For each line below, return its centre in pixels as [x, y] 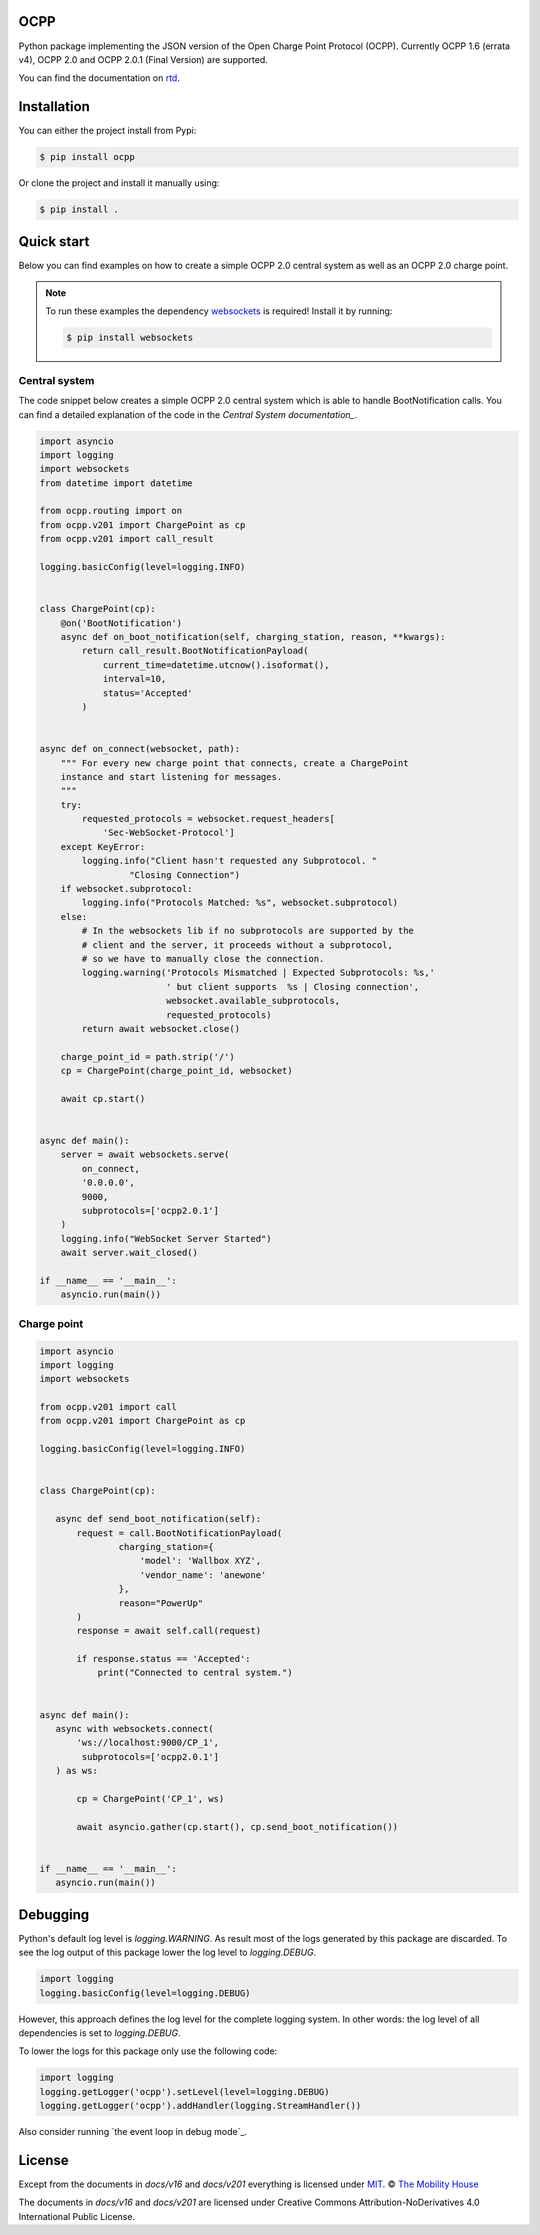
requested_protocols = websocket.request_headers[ [208, 819]
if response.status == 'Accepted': [163, 1659]
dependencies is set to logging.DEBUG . [100, 2032]
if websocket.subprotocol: [127, 889]
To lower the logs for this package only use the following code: [148, 2051]
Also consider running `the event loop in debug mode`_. [133, 2132]
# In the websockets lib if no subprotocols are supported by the [248, 931]
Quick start [54, 241]
